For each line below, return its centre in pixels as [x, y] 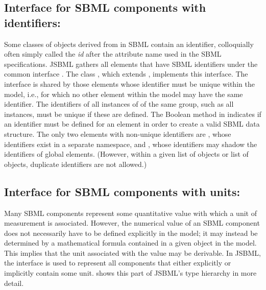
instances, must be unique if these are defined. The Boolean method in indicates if [133, 114]
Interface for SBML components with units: [122, 191]
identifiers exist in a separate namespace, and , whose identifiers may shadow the [131, 144]
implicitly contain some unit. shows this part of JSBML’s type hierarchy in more [130, 273]
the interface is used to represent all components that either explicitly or [118, 263]
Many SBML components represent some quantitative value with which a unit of [130, 213]
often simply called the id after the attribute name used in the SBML [113, 54]
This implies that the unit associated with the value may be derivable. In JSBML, [132, 252]
